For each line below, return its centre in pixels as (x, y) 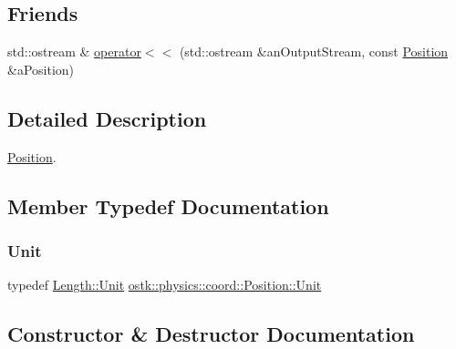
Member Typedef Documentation (168, 205)
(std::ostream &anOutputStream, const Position (314, 51)
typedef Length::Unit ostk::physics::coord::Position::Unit (165, 285)
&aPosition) (41, 69)
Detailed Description (107, 118)
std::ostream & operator (74, 51)
